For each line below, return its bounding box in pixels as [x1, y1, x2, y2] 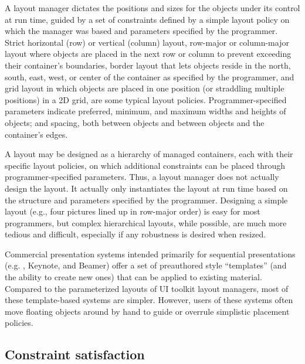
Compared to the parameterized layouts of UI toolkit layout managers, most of [5, 282, 289, 294]
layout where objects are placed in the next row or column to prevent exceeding [5, 47, 292, 60]
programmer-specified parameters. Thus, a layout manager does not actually [5, 171, 279, 183]
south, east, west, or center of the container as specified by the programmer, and [5, 70, 294, 83]
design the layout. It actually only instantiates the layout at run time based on [5, 182, 288, 194]
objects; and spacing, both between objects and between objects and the [5, 116, 265, 128]
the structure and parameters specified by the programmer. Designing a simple [5, 193, 288, 206]
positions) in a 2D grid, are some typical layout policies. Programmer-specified [5, 93, 287, 106]
